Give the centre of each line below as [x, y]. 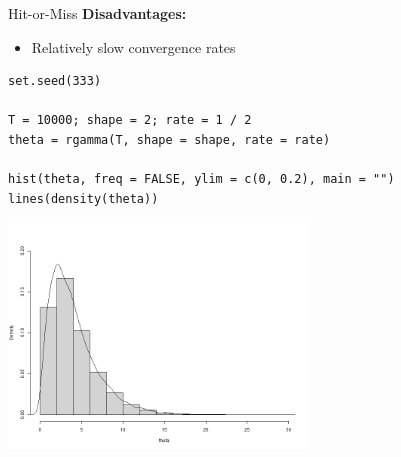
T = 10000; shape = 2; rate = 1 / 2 [130, 120]
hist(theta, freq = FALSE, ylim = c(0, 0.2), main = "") [201, 179]
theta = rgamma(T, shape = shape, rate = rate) [169, 139]
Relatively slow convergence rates [133, 46]
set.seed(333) [55, 81]
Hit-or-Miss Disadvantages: [97, 13]
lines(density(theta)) [83, 198]
